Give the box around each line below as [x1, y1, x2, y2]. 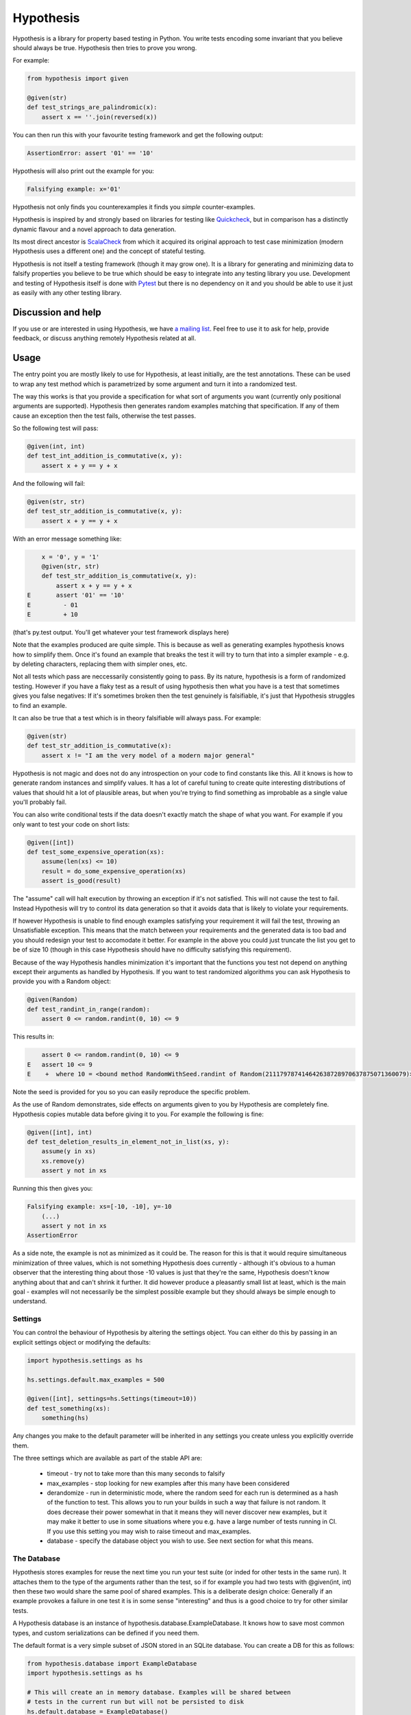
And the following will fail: [12, 479, 86, 487]
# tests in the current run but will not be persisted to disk [27, 1698, 245, 1706]
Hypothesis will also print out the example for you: [12, 167, 154, 175]
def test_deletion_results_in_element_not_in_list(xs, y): [27, 1138, 229, 1146]
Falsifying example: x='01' [27, 185, 121, 193]
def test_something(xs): [27, 1404, 111, 1412]
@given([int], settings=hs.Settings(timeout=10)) [27, 1395, 197, 1403]
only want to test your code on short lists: [12, 820, 130, 828]
